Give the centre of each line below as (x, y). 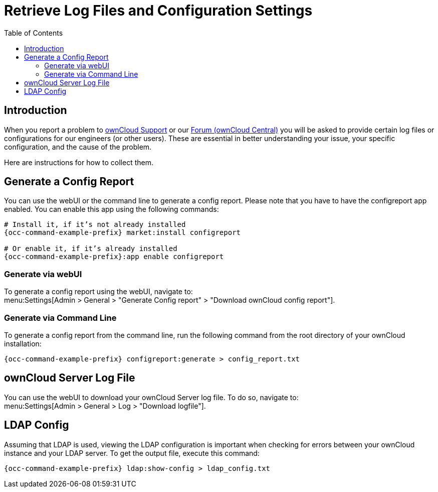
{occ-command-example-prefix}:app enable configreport (114, 257)
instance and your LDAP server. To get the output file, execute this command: (132, 453)
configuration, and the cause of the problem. (78, 147)
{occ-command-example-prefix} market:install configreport (123, 233)
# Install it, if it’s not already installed (95, 225)
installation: (23, 343)
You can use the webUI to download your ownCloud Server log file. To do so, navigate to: (151, 397)
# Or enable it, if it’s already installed (91, 249)
